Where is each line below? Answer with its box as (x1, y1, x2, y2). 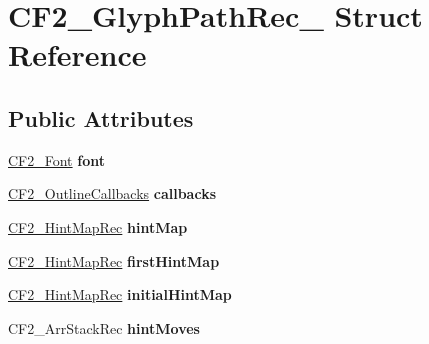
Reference (8, 34, 147, 75)
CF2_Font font (8, 149, 105, 170)
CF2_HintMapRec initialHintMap (8, 284, 232, 305)
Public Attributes (8, 102, 194, 133)
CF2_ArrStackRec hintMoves (8, 317, 200, 338)
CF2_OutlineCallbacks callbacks (8, 183, 216, 204)
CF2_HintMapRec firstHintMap (8, 250, 220, 271)
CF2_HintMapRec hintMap (8, 216, 188, 237)
